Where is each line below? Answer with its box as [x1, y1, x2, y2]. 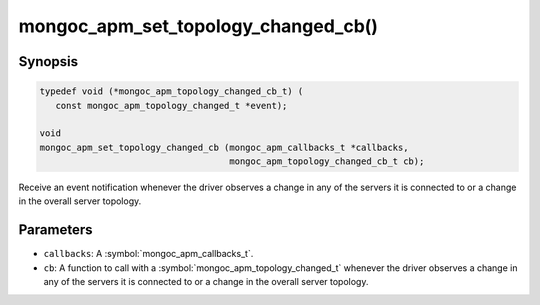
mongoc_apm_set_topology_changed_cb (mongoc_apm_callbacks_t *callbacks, [39, 141, 409, 153]
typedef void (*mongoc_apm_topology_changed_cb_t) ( [39, 86, 304, 97]
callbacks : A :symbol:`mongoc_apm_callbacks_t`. [43, 248, 254, 260]
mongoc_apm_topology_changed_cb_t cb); [229, 156, 425, 167]
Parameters [18, 221, 93, 239]
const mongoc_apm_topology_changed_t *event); [55, 100, 288, 111]
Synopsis [18, 53, 79, 70]
